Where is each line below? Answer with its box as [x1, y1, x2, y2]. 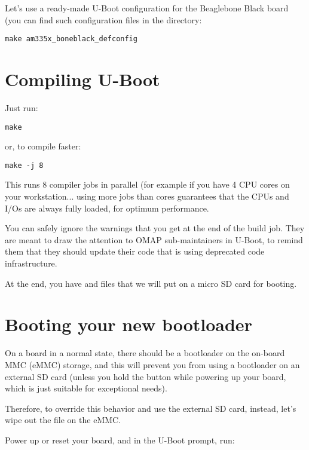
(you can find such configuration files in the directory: [5, 13, 202, 26]
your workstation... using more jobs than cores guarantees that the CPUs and [5, 190, 289, 203]
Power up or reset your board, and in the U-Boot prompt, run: [5, 433, 235, 446]
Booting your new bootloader [5, 312, 252, 336]
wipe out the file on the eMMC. [5, 414, 121, 426]
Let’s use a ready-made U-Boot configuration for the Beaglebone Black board [5, 2, 289, 14]
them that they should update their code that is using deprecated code [5, 245, 265, 258]
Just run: [5, 101, 38, 114]
